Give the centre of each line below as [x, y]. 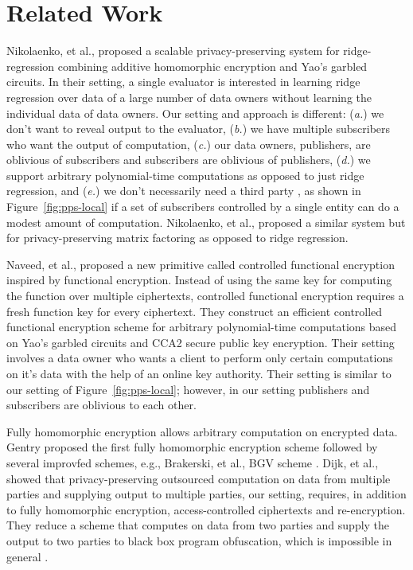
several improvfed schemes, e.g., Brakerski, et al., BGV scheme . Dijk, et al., [193, 462]
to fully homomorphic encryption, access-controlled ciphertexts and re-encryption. [206, 509]
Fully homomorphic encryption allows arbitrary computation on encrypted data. [202, 431]
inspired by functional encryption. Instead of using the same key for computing [199, 280]
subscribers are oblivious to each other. [101, 405]
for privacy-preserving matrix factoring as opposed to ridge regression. [177, 238]
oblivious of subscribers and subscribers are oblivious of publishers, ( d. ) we [189, 160]
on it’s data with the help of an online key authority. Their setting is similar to [199, 373]
